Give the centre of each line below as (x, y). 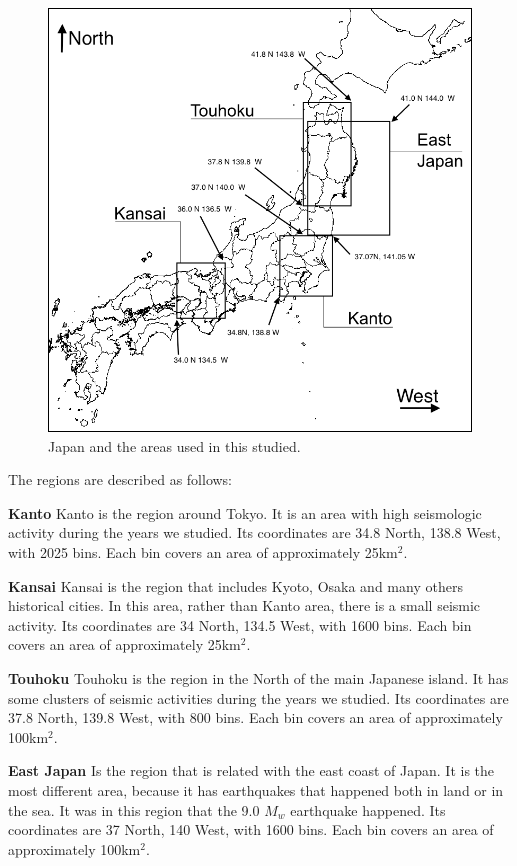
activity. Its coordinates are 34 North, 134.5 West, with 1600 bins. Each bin (240, 624)
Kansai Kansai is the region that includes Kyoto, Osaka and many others (235, 585)
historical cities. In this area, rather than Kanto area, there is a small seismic (244, 605)
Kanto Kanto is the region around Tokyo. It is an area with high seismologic (245, 512)
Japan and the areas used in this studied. (174, 445)
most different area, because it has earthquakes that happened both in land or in (256, 789)
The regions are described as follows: (120, 479)
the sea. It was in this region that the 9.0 (134, 809)
